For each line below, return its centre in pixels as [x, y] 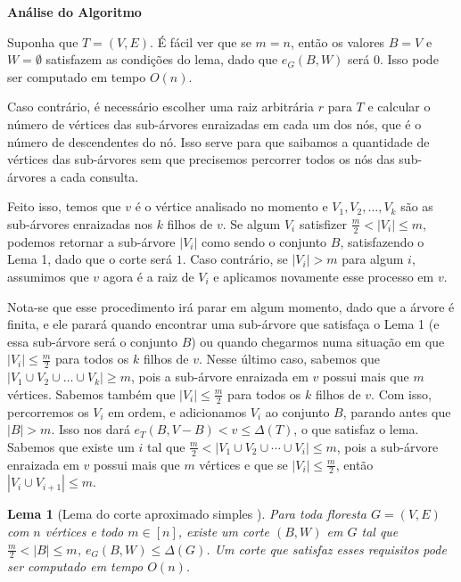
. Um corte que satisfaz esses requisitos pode [326, 549]
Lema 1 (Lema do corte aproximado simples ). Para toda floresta [187, 514]
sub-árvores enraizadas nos [80, 223]
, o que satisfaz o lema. [356, 429]
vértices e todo [84, 532]
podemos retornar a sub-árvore [91, 241]
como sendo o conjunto [264, 241]
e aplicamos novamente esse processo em [324, 276]
